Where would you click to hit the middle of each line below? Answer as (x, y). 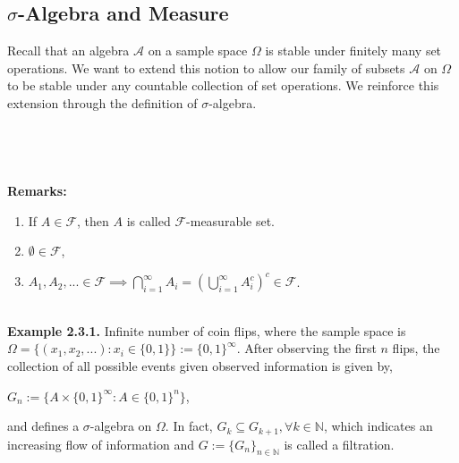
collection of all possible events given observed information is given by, (200, 366)
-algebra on (121, 426)
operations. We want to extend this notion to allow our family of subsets (206, 67)
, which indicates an (378, 426)
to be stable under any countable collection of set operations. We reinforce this (223, 85)
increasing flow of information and (101, 444)
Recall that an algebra (68, 51)
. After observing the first (306, 348)
